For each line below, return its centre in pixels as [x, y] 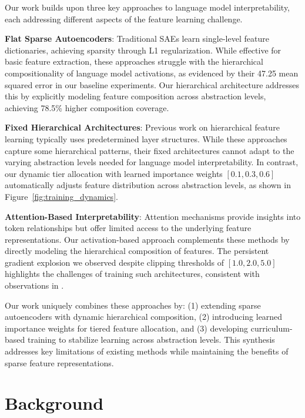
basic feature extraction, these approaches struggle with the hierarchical [134, 61]
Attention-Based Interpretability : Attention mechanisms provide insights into [153, 216]
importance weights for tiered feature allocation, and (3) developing [127, 328]
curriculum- [272, 328]
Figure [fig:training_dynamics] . [61, 196]
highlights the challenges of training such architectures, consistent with [132, 274]
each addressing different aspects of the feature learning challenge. [124, 19]
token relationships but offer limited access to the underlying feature [128, 228]
